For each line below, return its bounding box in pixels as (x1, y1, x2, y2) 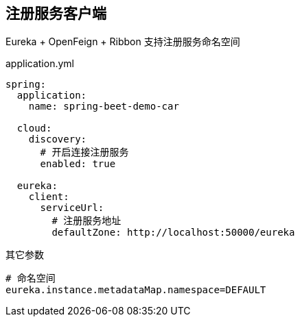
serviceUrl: (40, 202, 104, 214)
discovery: (28, 134, 87, 145)
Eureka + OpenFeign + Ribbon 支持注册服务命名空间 (5, 36, 240, 48)
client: (28, 191, 69, 203)
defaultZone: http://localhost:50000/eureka (51, 227, 295, 238)
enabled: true (40, 158, 116, 170)
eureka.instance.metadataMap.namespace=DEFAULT (5, 284, 266, 296)
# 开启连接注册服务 (40, 147, 129, 158)
